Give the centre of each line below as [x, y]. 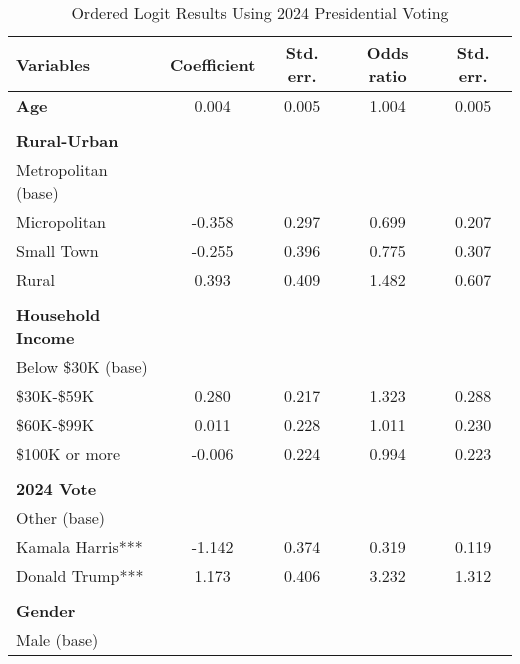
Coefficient [212, 64]
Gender [46, 610]
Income [45, 337]
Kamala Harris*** [79, 546]
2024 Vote [56, 488]
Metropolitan [62, 169]
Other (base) [61, 517]
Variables [53, 64]
